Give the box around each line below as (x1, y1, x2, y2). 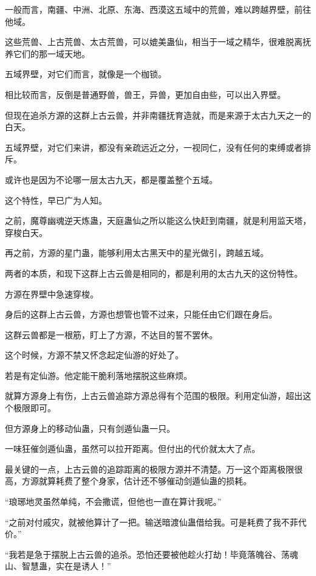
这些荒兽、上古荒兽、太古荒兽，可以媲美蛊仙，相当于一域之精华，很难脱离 (5, 35, 303, 48)
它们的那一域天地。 (13, 47, 90, 60)
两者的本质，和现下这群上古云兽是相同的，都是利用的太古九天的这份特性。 (5, 266, 303, 279)
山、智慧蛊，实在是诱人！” (5, 560, 111, 572)
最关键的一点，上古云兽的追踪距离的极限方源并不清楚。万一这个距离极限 (5, 462, 294, 475)
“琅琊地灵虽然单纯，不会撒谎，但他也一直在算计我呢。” (5, 495, 222, 508)
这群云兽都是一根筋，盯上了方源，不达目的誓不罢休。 (5, 328, 218, 341)
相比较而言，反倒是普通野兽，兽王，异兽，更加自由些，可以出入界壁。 (5, 88, 286, 100)
